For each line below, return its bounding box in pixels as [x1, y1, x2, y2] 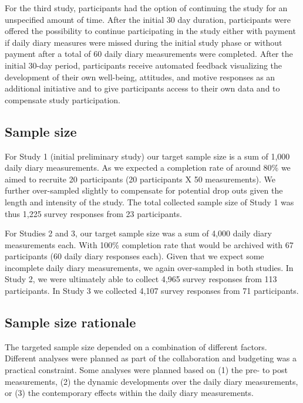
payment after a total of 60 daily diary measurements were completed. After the [5, 48, 293, 60]
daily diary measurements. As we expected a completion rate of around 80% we [5, 161, 291, 174]
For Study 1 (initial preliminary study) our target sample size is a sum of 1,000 [5, 150, 290, 162]
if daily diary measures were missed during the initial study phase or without [5, 36, 282, 48]
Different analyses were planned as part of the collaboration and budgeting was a [5, 352, 297, 364]
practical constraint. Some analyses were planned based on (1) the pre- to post [5, 364, 288, 376]
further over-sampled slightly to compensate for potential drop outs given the [5, 184, 283, 197]
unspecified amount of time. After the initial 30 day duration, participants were [5, 13, 291, 25]
